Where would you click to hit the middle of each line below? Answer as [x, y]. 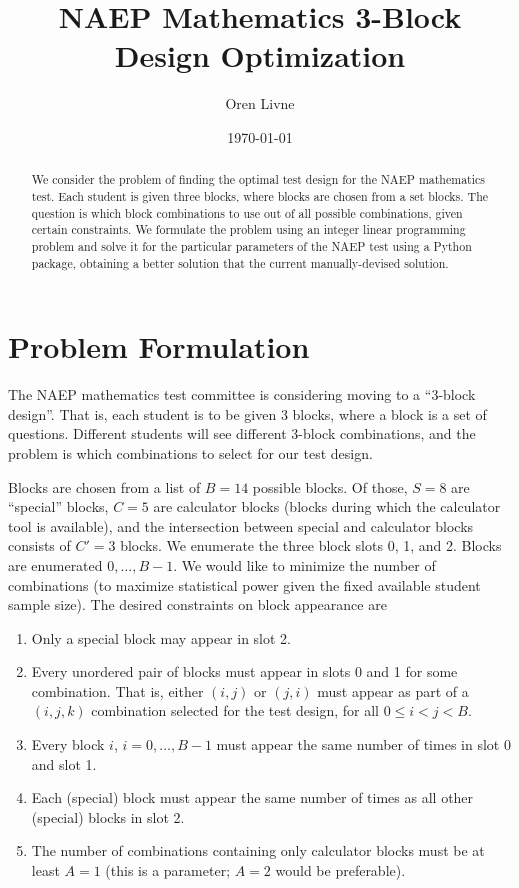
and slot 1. [64, 763]
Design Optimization [260, 55]
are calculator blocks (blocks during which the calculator [327, 506]
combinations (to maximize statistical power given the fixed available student [244, 584]
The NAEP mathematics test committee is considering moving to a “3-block [242, 394]
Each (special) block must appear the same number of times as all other [252, 797]
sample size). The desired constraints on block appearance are [197, 604]
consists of [39, 545]
